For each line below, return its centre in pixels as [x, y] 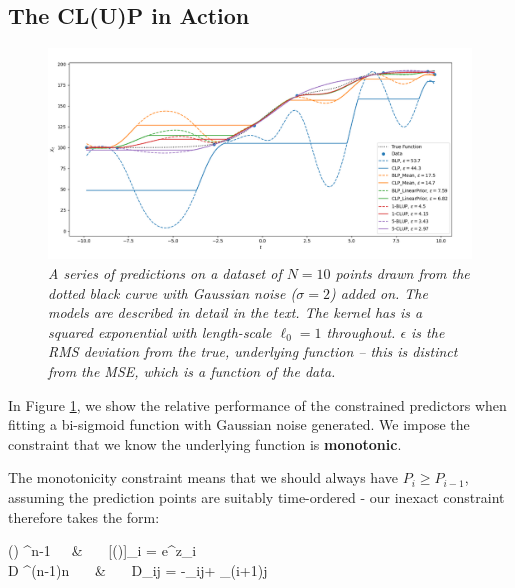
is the [428, 331]
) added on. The [378, 292]
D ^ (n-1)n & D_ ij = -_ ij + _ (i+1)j [138, 569]
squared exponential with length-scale [160, 331]
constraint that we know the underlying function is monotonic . [205, 443]
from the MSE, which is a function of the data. [192, 370]
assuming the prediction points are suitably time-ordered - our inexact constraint [256, 496]
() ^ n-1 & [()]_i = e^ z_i [102, 550]
